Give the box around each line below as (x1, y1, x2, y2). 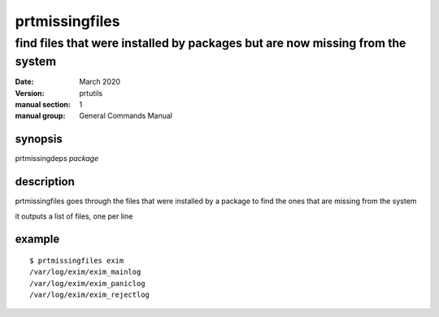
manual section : (15, 100, 71, 110)
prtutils (79, 88, 103, 98)
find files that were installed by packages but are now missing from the (15, 36, 406, 50)
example (15, 232, 60, 246)
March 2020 (79, 77, 121, 87)
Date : (15, 77, 34, 87)
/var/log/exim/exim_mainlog (29, 267, 141, 276)
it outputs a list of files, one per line (15, 211, 133, 221)
